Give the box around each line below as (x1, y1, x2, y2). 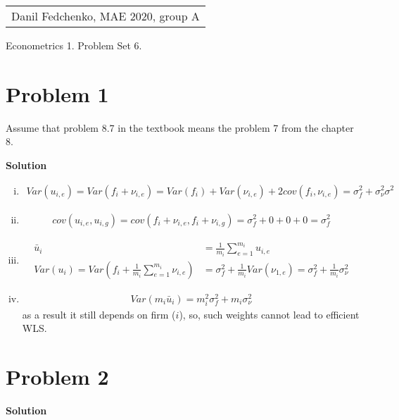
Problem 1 (6, 79, 109, 108)
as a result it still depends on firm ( (22, 307, 176, 321)
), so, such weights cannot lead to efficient (179, 307, 360, 321)
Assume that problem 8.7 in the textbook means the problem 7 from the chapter (6, 120, 354, 135)
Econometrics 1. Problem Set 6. (6, 38, 142, 52)
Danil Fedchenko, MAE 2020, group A (11, 8, 200, 24)
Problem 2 (6, 362, 109, 391)
